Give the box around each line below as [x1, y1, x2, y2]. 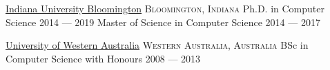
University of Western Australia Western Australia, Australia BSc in [6, 38, 309, 52]
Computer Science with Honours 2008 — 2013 [6, 51, 201, 65]
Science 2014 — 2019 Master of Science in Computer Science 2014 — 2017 [6, 14, 320, 29]
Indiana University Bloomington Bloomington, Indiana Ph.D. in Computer [6, 1, 324, 15]
